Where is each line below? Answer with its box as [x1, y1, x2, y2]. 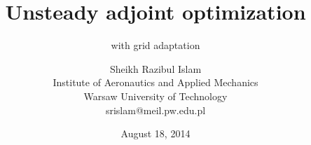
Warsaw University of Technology [83, 88, 228, 103]
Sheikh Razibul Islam [109, 61, 202, 76]
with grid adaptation [111, 38, 200, 53]
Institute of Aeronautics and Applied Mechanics [53, 75, 258, 90]
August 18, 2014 [120, 126, 191, 141]
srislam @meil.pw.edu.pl [105, 102, 206, 117]
